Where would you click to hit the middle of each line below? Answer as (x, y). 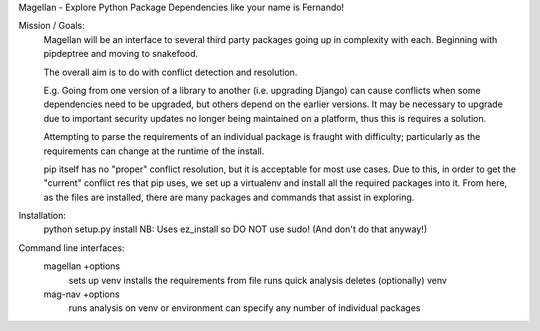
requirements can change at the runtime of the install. (154, 151)
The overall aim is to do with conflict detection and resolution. (170, 72)
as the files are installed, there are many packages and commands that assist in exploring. (229, 197)
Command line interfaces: (71, 247)
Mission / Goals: (51, 26)
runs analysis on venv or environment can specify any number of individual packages (244, 308)
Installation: (42, 216)
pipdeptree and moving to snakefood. (121, 54)
